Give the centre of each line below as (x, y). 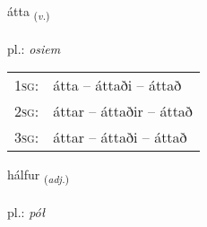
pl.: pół (26, 212)
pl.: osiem (34, 48)
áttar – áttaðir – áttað (123, 111)
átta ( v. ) (29, 12)
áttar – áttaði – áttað (120, 137)
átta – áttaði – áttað (117, 85)
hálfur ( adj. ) (39, 176)
